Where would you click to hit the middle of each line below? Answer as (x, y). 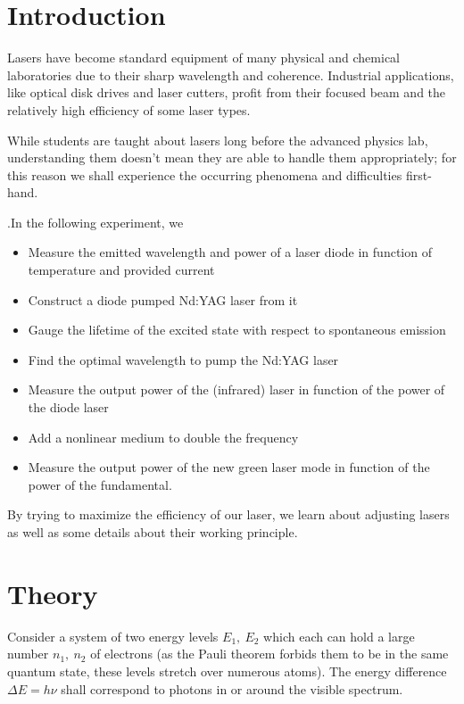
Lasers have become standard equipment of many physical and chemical (203, 58)
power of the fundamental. (100, 484)
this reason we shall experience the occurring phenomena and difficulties (205, 174)
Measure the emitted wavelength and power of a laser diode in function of (230, 252)
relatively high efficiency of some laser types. (129, 109)
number (28, 654)
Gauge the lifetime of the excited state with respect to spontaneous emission (237, 330)
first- (418, 174)
